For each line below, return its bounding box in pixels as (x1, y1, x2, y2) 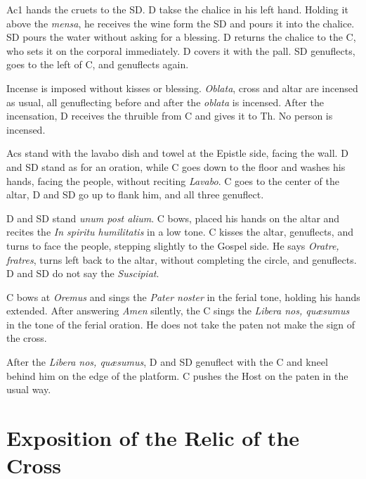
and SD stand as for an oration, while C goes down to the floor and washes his (6, 159, 346, 174)
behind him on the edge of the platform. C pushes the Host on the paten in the (6, 368, 348, 383)
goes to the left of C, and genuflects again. (6, 57, 189, 72)
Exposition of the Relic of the (6, 423, 300, 452)
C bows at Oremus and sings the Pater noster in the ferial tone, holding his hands (6, 289, 360, 304)
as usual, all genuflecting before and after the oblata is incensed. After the (6, 94, 324, 109)
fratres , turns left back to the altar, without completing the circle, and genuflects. (6, 252, 357, 267)
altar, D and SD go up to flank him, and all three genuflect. (6, 187, 264, 202)
